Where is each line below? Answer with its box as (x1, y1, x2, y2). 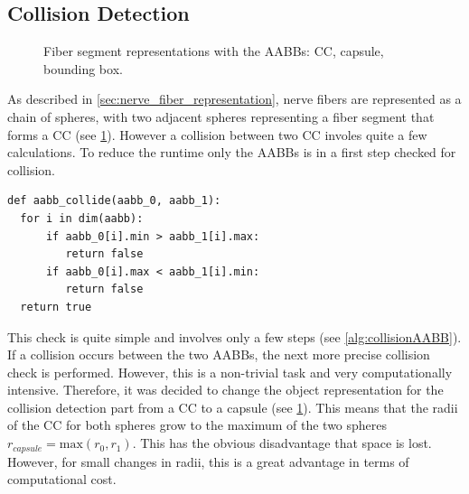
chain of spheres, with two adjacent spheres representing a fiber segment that (7, 107, 435, 126)
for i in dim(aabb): (20, 211, 144, 225)
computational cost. (7, 470, 117, 489)
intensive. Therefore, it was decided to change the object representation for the (7, 380, 444, 399)
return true (20, 300, 92, 313)
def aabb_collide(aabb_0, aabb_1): (7, 194, 221, 208)
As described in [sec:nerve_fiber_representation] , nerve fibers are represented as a (7, 89, 462, 108)
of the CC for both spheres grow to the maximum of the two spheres (7, 415, 388, 434)
